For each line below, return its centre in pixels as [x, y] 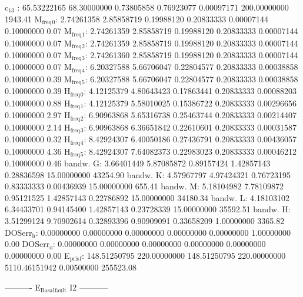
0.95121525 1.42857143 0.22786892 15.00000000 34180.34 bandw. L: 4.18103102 [147, 197]
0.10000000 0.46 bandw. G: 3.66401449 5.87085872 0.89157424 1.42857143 [138, 163]
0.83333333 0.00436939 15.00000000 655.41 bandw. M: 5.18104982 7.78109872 [144, 186]
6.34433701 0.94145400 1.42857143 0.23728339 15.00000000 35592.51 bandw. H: [148, 209]
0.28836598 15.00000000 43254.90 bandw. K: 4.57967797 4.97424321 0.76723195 [148, 174]
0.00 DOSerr [27, 244]
